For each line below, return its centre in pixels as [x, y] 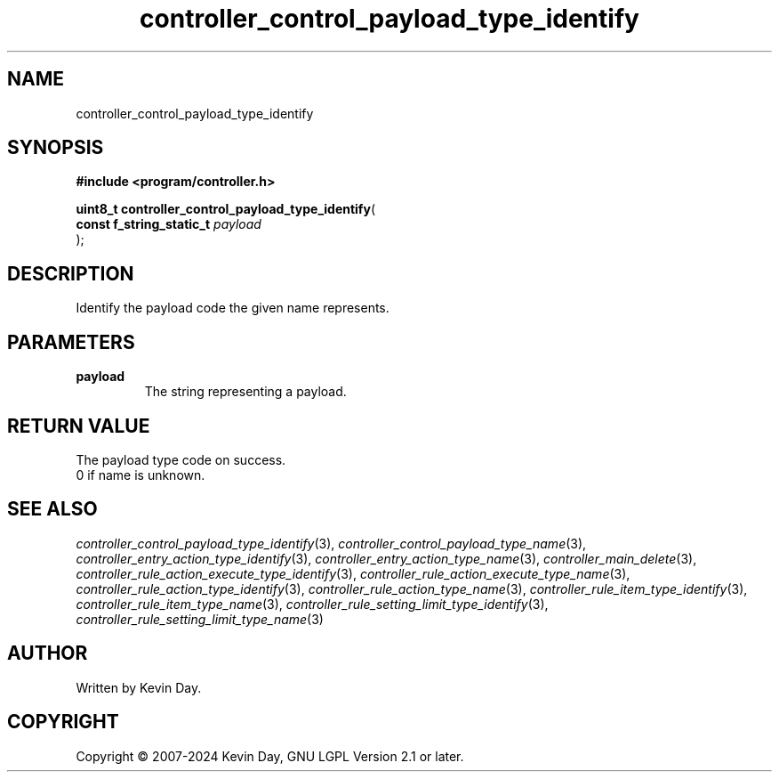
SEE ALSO [52, 509]
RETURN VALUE [79, 426]
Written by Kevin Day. [139, 687]
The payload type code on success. [181, 459]
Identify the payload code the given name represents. [233, 308]
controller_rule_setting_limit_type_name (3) [200, 619]
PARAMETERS [71, 342]
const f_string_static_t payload [169, 224]
